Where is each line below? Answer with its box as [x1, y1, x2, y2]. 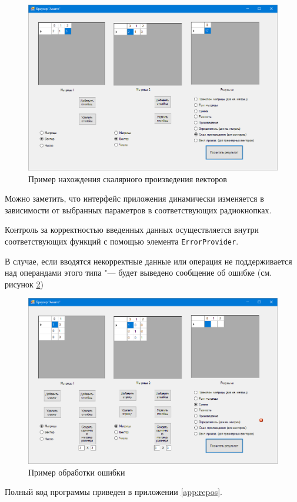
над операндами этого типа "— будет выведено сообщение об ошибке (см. [5, 266, 272, 279]
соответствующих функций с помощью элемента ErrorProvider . [5, 235, 239, 247]
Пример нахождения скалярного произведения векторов [28, 172, 227, 185]
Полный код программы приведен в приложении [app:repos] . [5, 486, 222, 498]
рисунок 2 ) [5, 277, 44, 290]
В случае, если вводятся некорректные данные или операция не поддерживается [5, 255, 292, 267]
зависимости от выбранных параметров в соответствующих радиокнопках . [5, 203, 272, 216]
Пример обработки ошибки [28, 466, 125, 478]
